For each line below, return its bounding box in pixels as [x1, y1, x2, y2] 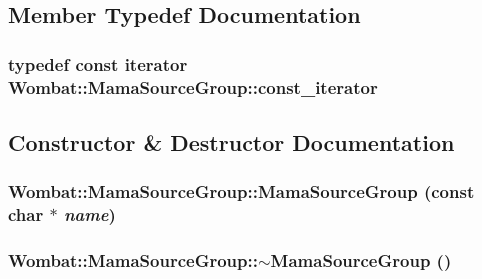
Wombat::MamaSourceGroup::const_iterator [8, 74, 378, 99]
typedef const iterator [8, 51, 188, 76]
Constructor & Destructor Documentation [8, 126, 455, 157]
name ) [63, 202, 116, 227]
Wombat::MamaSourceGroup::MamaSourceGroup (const [8, 179, 475, 204]
